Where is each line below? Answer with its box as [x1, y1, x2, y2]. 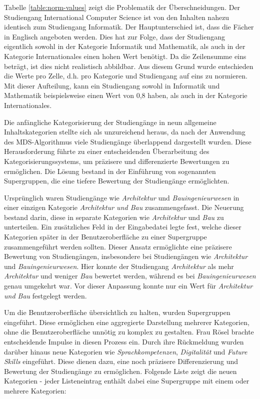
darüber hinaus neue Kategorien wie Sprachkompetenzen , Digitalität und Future [4, 346, 247, 356]
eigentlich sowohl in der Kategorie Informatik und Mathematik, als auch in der [4, 41, 245, 51]
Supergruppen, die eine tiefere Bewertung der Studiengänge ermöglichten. [4, 175, 229, 186]
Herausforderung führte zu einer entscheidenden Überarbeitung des [4, 146, 209, 156]
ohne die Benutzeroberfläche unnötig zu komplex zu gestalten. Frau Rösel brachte [4, 326, 254, 337]
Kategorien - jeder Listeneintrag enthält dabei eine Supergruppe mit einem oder [4, 375, 249, 386]
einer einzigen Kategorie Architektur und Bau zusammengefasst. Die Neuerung [4, 202, 244, 212]
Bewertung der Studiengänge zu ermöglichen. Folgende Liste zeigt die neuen [4, 365, 237, 376]
